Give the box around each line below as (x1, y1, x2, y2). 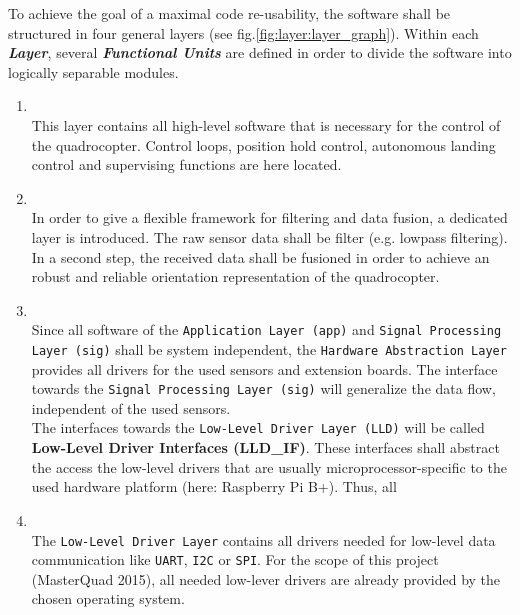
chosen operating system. (31, 588, 185, 609)
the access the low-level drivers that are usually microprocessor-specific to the (31, 456, 507, 477)
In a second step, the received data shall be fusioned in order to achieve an (31, 246, 490, 267)
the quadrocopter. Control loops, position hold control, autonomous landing (31, 134, 496, 155)
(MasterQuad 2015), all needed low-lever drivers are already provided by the (31, 568, 501, 589)
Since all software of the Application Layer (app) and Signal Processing (31, 319, 502, 340)
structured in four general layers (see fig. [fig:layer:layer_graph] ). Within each (8, 22, 479, 43)
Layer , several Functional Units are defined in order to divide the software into (8, 42, 512, 63)
